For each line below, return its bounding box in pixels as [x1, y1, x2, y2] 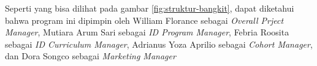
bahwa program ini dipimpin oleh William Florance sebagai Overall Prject [5, 13, 284, 26]
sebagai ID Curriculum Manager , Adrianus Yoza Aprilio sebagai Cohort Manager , [5, 37, 313, 50]
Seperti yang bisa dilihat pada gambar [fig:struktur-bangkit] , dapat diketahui [5, 2, 294, 14]
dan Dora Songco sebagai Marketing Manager [5, 50, 176, 62]
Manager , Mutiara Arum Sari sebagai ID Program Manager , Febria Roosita [5, 26, 289, 38]
